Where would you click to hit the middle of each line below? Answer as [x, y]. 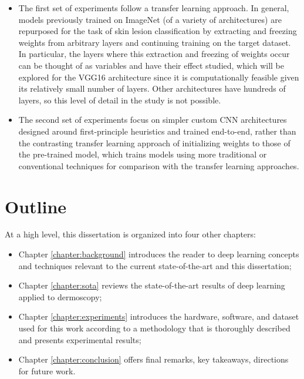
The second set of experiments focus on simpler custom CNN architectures [153, 120]
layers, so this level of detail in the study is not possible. [120, 100]
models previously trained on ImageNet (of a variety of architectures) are [150, 19]
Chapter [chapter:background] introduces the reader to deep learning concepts [159, 254]
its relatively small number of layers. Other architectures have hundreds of [152, 88]
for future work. [47, 370]
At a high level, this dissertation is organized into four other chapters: [130, 234]
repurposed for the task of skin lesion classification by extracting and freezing [158, 31]
